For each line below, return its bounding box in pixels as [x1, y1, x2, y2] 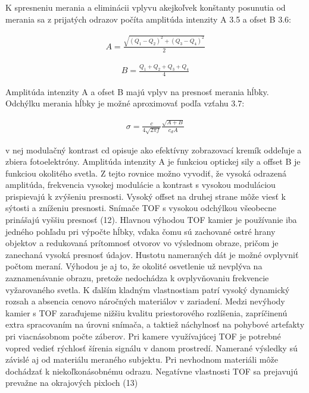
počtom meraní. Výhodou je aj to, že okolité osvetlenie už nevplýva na [5, 260, 263, 272]
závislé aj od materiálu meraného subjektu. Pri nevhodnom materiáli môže [5, 353, 278, 366]
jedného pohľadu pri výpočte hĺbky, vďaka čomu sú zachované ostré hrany [5, 225, 276, 237]
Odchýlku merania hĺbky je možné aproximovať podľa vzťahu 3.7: [5, 97, 245, 109]
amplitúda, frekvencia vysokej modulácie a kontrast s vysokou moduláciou [5, 178, 276, 191]
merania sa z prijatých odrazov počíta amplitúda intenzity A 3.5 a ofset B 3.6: [5, 12, 291, 25]
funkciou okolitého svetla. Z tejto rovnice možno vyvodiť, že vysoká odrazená [5, 166, 286, 179]
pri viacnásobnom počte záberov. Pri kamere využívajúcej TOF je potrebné [5, 330, 281, 342]
